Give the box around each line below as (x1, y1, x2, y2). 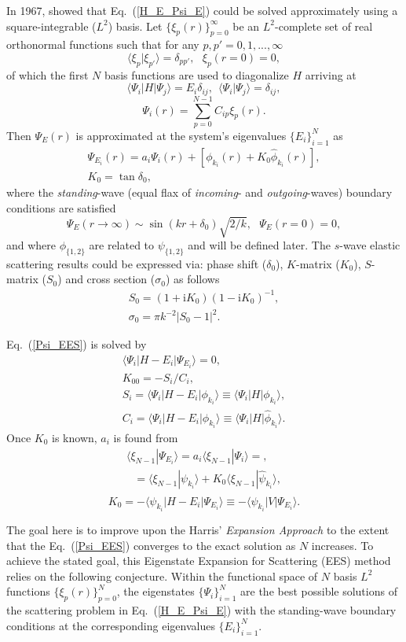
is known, (52, 429, 97, 445)
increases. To (311, 537, 374, 553)
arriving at (305, 66, 357, 83)
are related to (89, 237, 155, 253)
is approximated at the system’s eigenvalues (75, 127, 287, 143)
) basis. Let (108, 17, 163, 34)
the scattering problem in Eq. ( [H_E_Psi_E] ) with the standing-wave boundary (6, 602, 397, 618)
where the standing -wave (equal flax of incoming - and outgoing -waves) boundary (6, 184, 393, 201)
